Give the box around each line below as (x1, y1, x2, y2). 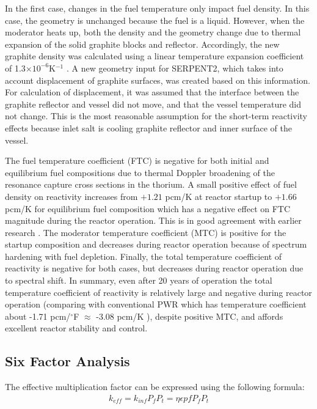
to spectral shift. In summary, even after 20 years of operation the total (5, 274, 272, 287)
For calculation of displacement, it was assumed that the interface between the (5, 86, 299, 98)
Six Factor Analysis (5, 352, 130, 370)
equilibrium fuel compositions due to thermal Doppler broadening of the (5, 166, 275, 179)
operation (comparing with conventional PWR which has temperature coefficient (5, 298, 307, 311)
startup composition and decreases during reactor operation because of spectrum (5, 238, 307, 251)
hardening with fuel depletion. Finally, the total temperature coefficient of (5, 249, 282, 262)
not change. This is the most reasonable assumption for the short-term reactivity (5, 109, 307, 122)
